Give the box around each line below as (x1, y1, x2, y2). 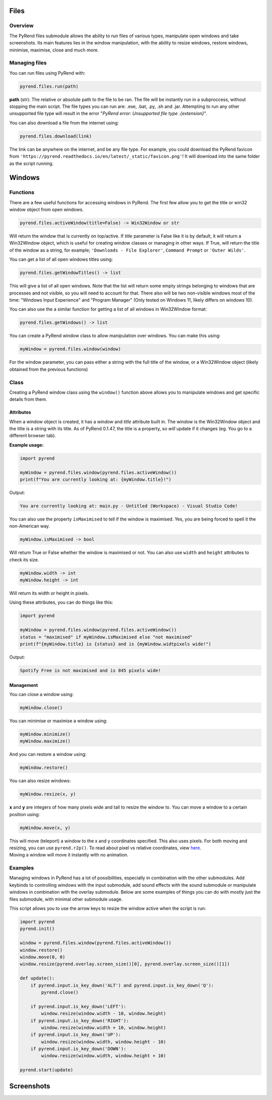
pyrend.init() (20, 926, 55, 932)
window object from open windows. (9, 207, 84, 213)
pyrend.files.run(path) (20, 83, 79, 89)
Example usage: (9, 442, 44, 448)
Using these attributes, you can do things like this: (9, 599, 113, 605)
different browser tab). (9, 433, 56, 439)
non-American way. (9, 523, 50, 529)
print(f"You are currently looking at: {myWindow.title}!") (20, 477, 172, 482)
